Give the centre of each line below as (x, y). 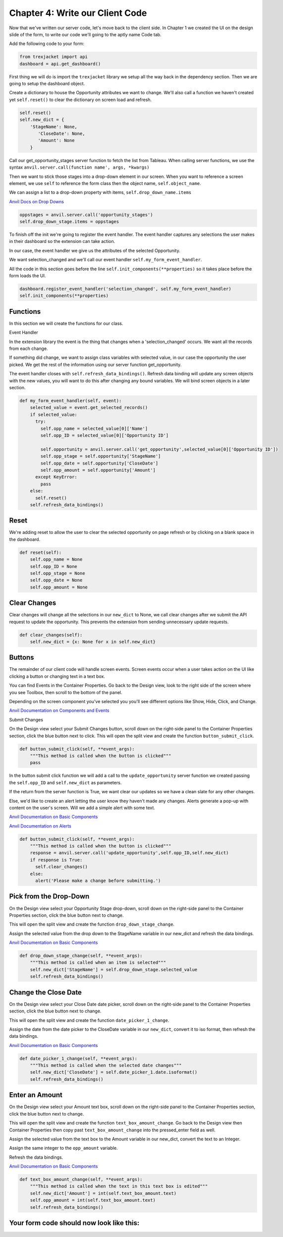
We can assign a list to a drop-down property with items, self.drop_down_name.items (100, 192)
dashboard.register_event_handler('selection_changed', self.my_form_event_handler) (125, 289)
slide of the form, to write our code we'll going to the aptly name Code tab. (85, 34)
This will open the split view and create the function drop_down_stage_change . (92, 924)
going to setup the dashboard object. (47, 84)
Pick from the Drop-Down (49, 897)
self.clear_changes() (61, 867)
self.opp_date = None (56, 580)
